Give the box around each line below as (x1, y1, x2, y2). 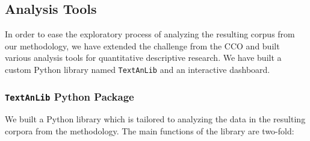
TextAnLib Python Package (5, 89, 134, 104)
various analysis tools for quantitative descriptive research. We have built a (5, 51, 282, 64)
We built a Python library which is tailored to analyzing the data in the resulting (5, 113, 306, 125)
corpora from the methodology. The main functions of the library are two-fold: (5, 125, 294, 137)
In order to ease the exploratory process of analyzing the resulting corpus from (5, 28, 295, 40)
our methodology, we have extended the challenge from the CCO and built (5, 39, 280, 52)
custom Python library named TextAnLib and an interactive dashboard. (5, 63, 270, 75)
